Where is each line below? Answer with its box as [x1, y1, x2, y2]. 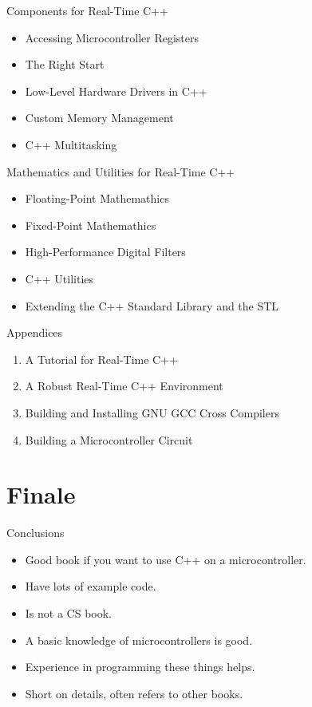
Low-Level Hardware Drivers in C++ [25, 82, 207, 99]
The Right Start [25, 56, 105, 73]
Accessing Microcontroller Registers [25, 29, 199, 45]
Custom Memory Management [25, 109, 174, 126]
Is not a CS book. [25, 605, 112, 621]
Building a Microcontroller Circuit [25, 431, 193, 448]
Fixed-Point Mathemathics [25, 216, 156, 233]
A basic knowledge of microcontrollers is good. [25, 631, 253, 648]
